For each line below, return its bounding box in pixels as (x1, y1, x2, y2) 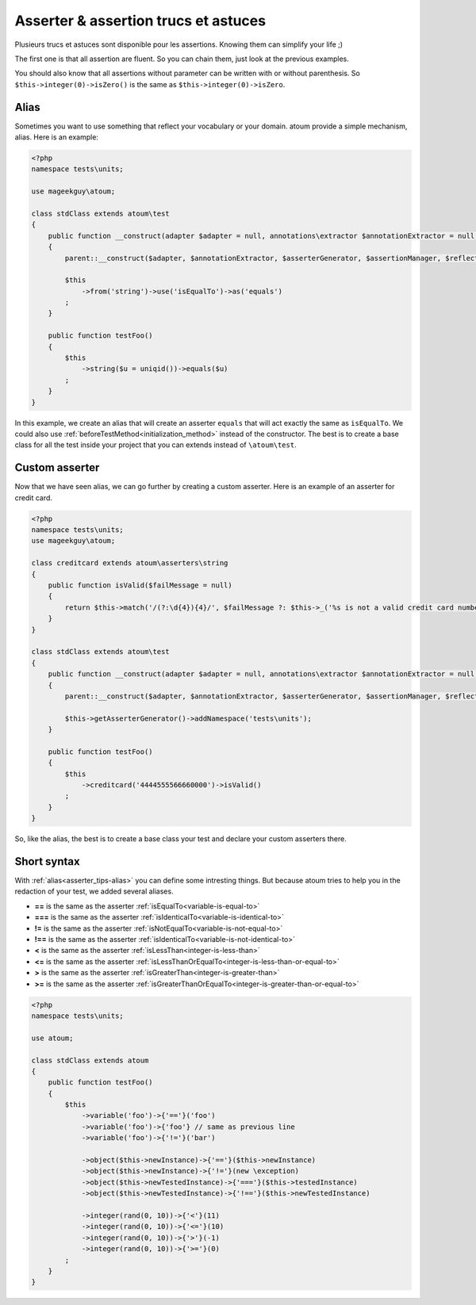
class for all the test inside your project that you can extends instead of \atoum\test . (14, 440, 297, 450)
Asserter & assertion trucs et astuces (14, 12, 266, 29)
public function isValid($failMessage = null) (48, 580, 233, 590)
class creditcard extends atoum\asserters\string (31, 559, 228, 568)
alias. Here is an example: (14, 132, 99, 142)
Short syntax (14, 855, 80, 868)
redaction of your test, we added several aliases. (14, 886, 174, 896)
